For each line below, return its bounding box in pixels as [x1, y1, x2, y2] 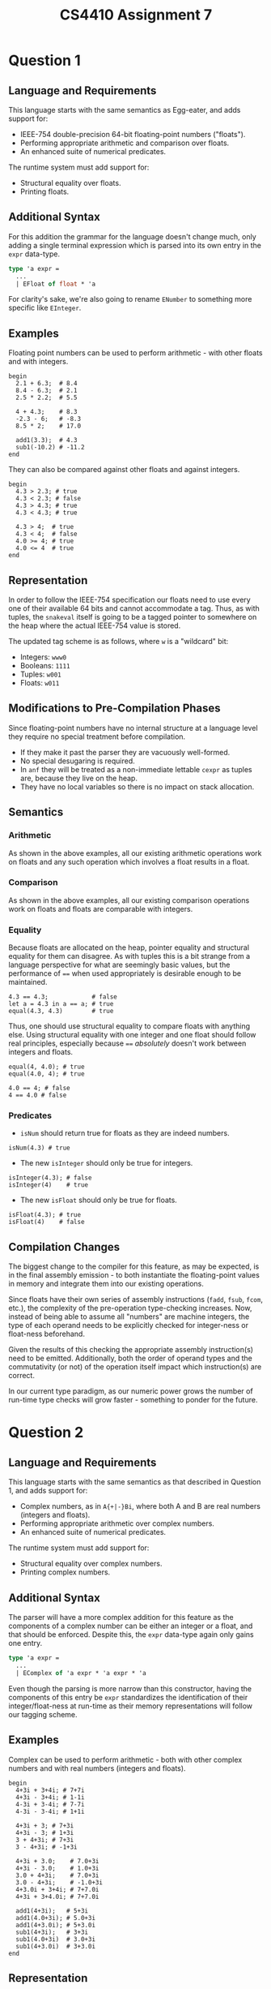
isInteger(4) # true [8, 1181, 89, 1189]
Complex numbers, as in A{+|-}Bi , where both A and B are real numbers [19, 1501, 261, 1511]
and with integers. [8, 357, 69, 367]
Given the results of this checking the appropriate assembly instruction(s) [8, 1345, 253, 1355]
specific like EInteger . [8, 303, 82, 313]
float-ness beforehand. [8, 1329, 85, 1339]
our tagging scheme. [8, 1709, 78, 1719]
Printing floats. [19, 187, 70, 196]
